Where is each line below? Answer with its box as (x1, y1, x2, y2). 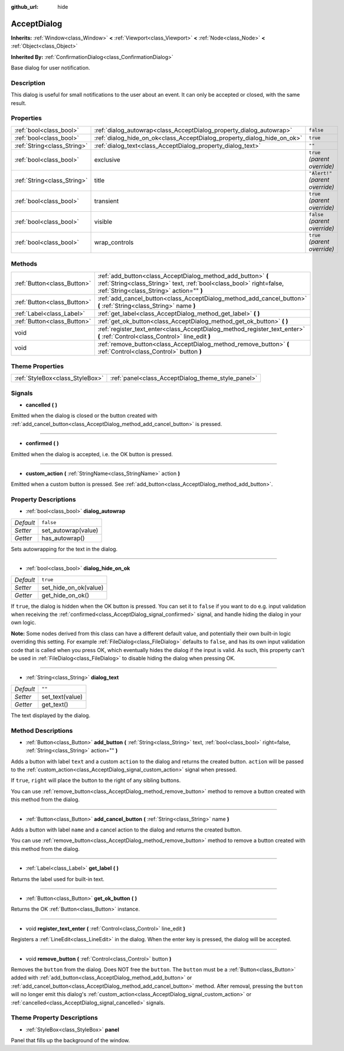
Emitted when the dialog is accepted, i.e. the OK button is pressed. (11, 450, 173, 457)
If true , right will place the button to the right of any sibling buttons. (11, 777, 181, 784)
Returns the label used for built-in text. (11, 875, 104, 882)
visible (94, 218, 112, 226)
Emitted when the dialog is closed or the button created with (11, 412, 158, 419)
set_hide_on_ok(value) (41, 583, 104, 591)
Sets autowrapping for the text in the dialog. (11, 545, 118, 552)
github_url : (11, 4, 38, 10)
